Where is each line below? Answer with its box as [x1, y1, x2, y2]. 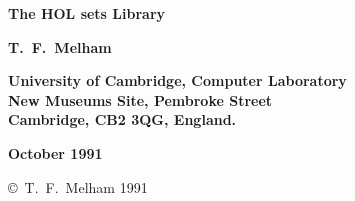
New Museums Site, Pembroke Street [8, 89, 273, 110]
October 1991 [8, 142, 103, 163]
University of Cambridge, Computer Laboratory [8, 70, 347, 91]
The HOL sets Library [8, 3, 166, 23]
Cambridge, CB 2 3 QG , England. [8, 109, 237, 130]
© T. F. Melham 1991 [8, 176, 148, 197]
